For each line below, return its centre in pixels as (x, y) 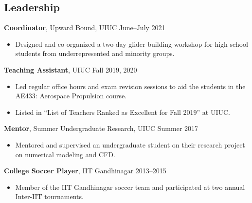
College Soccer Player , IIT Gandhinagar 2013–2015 (85, 171)
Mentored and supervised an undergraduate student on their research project (130, 144)
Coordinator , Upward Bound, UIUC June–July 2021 (85, 28)
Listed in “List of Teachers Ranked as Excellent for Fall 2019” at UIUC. (123, 112)
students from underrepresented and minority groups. (95, 53)
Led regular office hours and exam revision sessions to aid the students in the (130, 86)
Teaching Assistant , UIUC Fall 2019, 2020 (71, 69)
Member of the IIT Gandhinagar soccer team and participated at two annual (130, 187)
